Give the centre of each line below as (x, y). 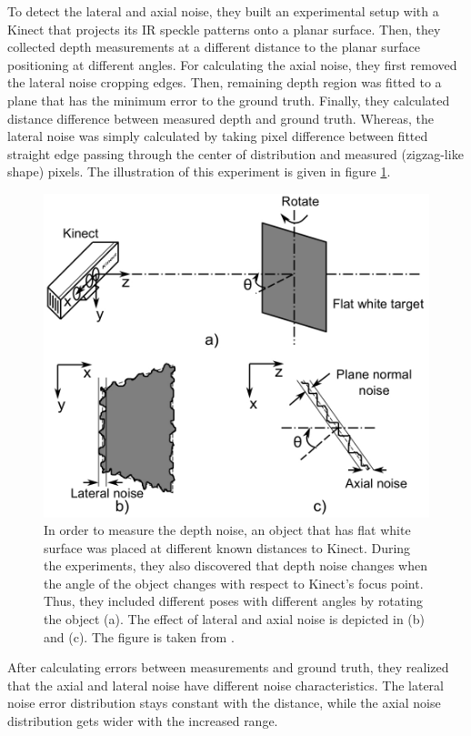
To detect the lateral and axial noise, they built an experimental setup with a (223, 11)
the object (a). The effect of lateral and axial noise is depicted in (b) (235, 619)
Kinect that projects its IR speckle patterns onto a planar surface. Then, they (224, 29)
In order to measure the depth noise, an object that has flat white (227, 530)
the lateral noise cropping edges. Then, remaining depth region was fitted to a (225, 82)
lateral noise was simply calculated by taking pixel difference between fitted (218, 136)
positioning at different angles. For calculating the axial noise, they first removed (232, 64)
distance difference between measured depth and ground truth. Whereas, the (221, 118)
